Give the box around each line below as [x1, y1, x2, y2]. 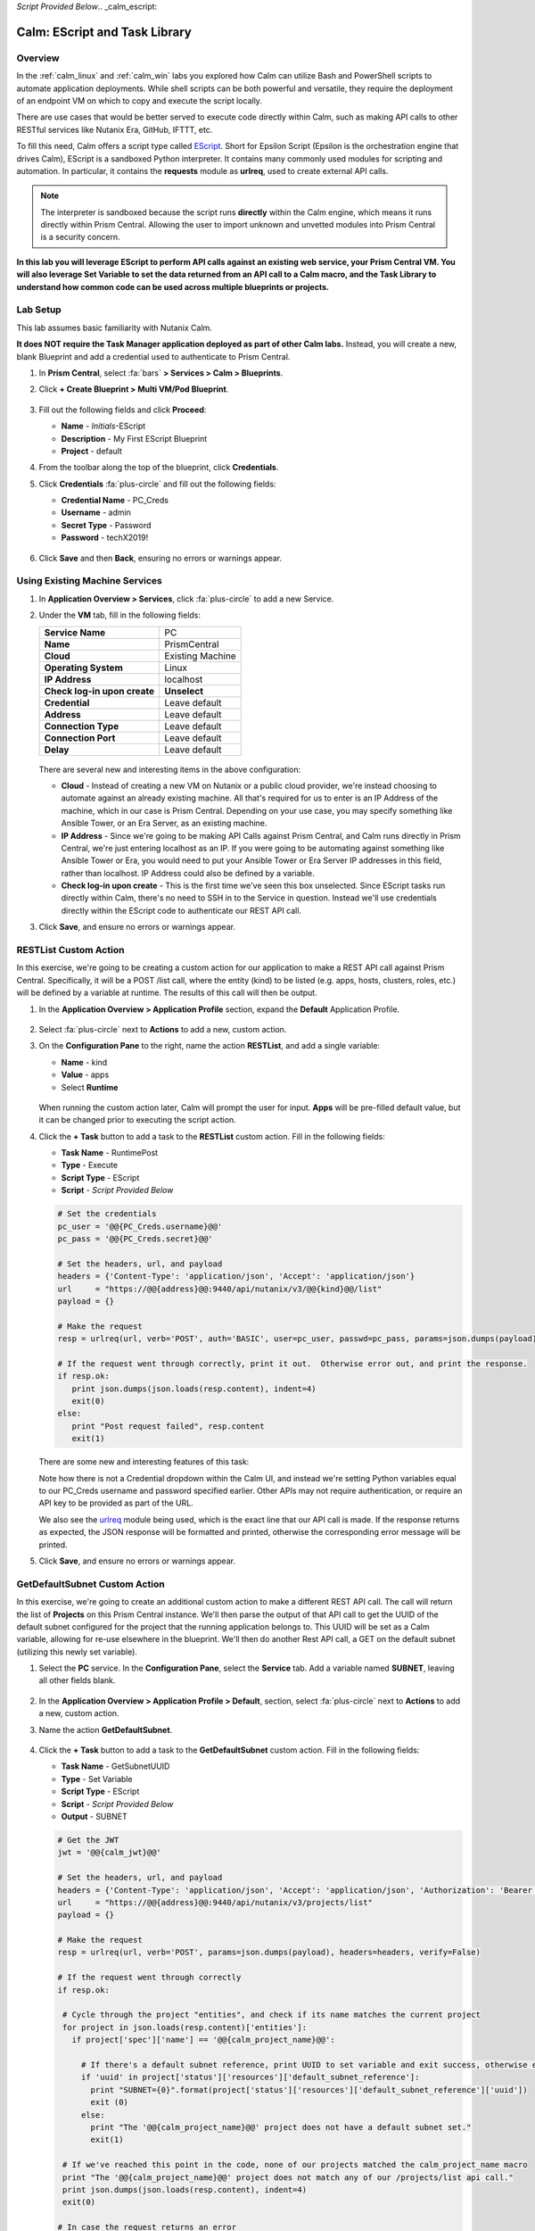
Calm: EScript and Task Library [16, 24, 192, 39]
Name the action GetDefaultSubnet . [38, 1724, 173, 1735]
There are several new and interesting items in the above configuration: [38, 764, 301, 775]
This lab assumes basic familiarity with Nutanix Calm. [16, 322, 213, 333]
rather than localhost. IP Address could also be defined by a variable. [61, 867, 316, 878]
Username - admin [61, 507, 131, 518]
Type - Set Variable [61, 1773, 133, 1784]
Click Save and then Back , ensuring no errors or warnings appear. [38, 552, 283, 563]
